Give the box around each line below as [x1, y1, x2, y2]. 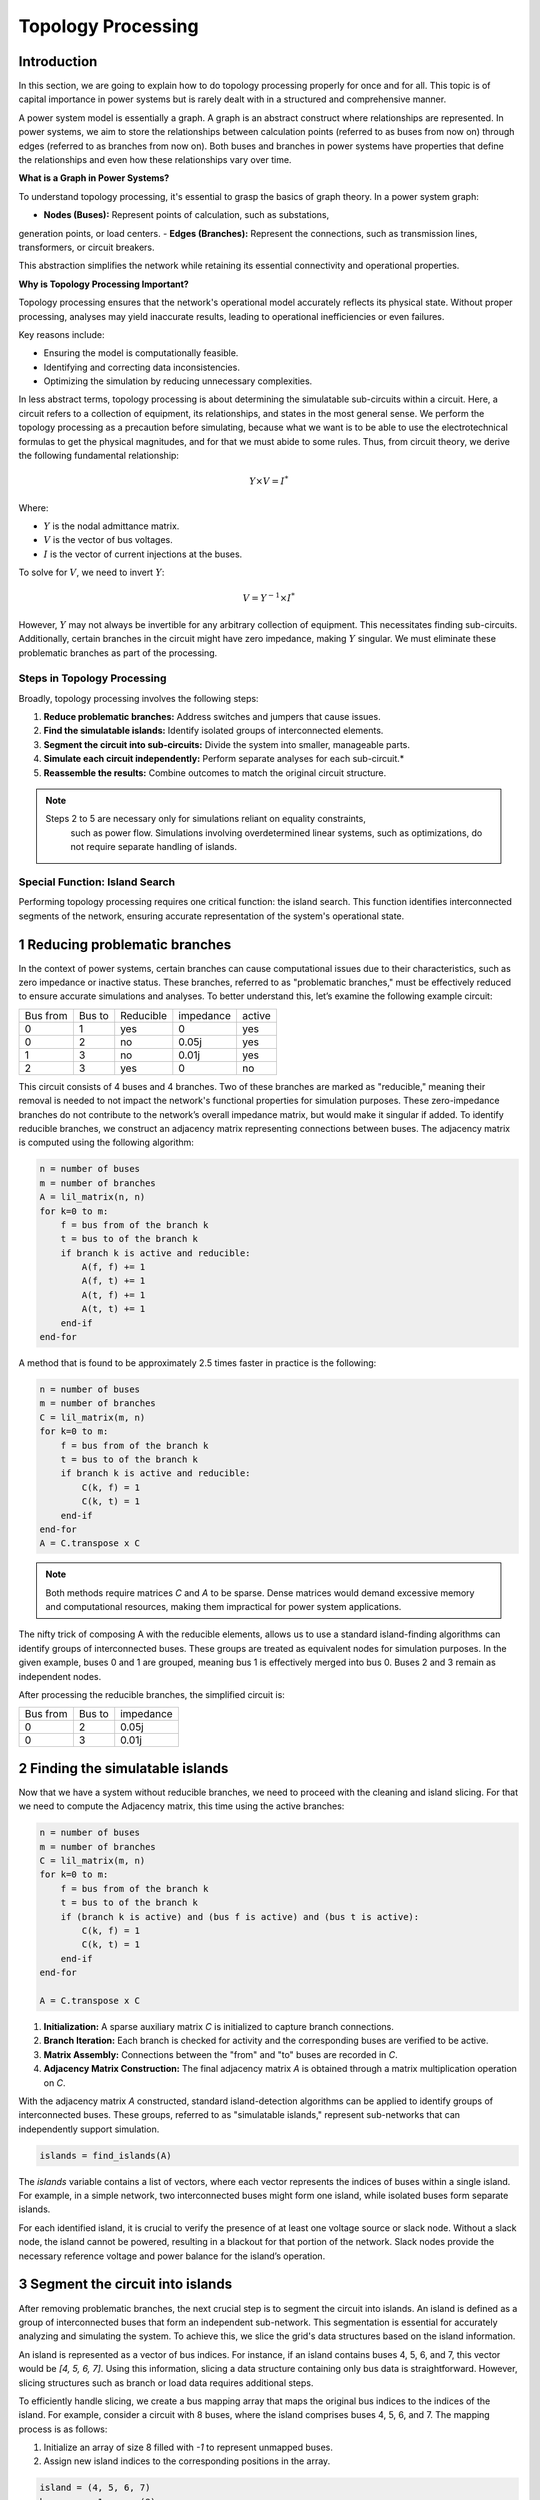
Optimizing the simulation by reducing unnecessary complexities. [43, 375, 313, 387]
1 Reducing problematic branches [18, 936, 232, 953]
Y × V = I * [249, 474, 289, 487]
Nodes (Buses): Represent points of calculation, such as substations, [43, 209, 330, 221]
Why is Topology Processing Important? [18, 278, 189, 290]
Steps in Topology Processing [18, 671, 167, 685]
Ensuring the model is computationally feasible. [43, 347, 239, 359]
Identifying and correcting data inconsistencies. [43, 361, 240, 373]
